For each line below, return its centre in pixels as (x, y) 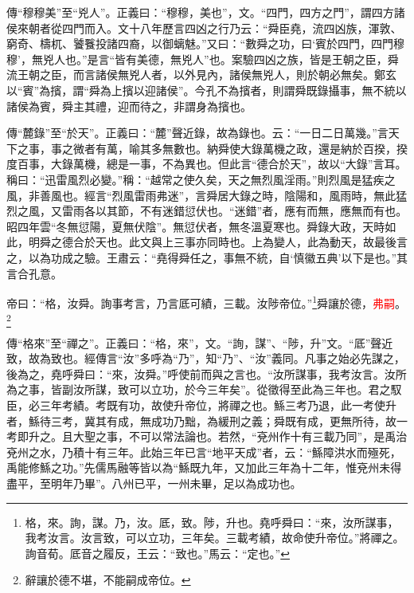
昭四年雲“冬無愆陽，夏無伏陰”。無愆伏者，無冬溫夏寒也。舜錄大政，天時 (196, 226)
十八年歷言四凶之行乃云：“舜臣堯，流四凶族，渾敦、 (265, 27)
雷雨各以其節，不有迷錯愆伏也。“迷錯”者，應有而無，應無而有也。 (234, 211)
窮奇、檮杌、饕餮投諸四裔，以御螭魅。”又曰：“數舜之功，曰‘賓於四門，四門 (200, 43)
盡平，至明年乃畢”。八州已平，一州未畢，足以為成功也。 (154, 483)
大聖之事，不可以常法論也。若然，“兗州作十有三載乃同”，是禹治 (240, 436)
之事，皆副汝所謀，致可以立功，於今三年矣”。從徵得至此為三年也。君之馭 (209, 389)
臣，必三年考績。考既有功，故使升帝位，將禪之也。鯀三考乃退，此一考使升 (201, 405)
